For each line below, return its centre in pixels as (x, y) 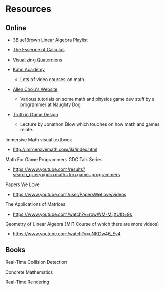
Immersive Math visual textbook (39, 140)
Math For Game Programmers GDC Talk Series (54, 159)
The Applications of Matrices (36, 204)
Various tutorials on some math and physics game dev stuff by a (87, 99)
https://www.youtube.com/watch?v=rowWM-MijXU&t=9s (72, 214)
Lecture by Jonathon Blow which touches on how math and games (90, 124)
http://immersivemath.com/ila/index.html (55, 149)
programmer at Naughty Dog (50, 104)
